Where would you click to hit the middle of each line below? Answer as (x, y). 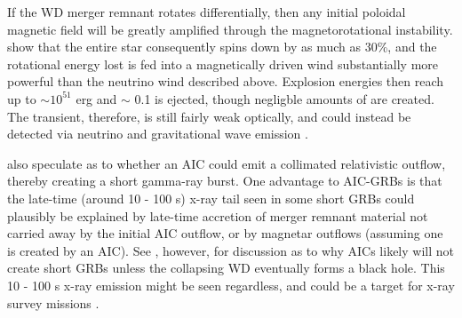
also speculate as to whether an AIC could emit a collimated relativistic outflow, (227, 163)
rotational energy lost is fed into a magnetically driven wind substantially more (223, 64)
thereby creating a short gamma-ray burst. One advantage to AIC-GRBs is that (225, 181)
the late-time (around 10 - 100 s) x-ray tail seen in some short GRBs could (211, 198)
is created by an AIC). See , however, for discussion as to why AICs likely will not (231, 250)
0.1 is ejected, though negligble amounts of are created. (284, 98)
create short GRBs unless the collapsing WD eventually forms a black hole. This (226, 268)
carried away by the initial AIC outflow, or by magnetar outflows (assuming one (225, 233)
